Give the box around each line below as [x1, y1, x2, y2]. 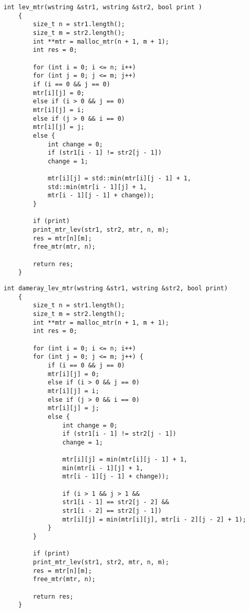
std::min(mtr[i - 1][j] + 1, [47, 183, 147, 191]
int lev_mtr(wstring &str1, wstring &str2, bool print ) [4, 4, 202, 11]
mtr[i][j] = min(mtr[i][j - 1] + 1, [62, 456, 187, 463]
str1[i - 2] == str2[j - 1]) [62, 507, 162, 515]
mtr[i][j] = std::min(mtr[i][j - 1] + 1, [47, 175, 191, 182]
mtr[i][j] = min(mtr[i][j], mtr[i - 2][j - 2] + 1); [62, 515, 246, 523]
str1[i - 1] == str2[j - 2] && [62, 498, 169, 506]
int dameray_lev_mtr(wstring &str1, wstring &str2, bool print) [4, 285, 228, 292]
